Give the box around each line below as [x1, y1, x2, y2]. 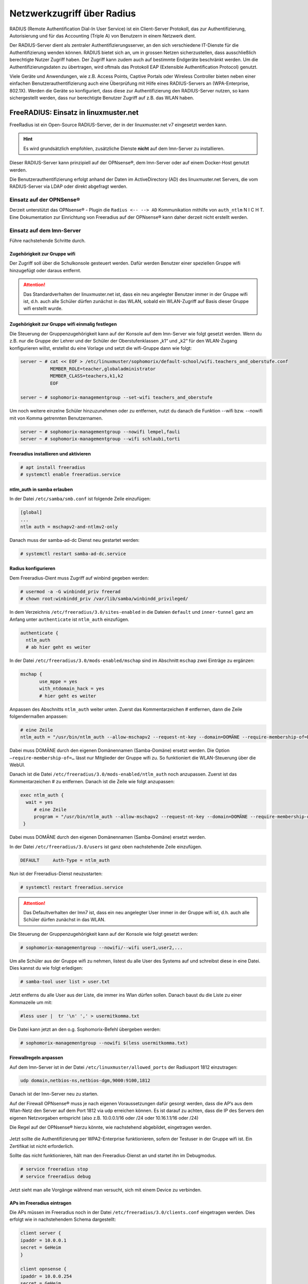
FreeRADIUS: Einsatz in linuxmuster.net [9, 108, 139, 117]
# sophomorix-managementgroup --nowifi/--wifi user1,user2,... [20, 945, 183, 950]
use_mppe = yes [39, 678, 78, 684]
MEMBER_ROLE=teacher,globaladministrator [50, 366, 156, 372]
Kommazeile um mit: [9, 999, 52, 1005]
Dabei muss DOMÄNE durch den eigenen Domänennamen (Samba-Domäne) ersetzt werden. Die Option [9, 747, 230, 753]
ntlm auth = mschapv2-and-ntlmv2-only [20, 524, 118, 530]
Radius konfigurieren [9, 565, 56, 572]
